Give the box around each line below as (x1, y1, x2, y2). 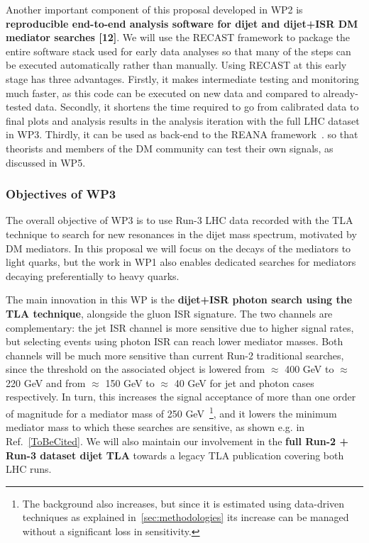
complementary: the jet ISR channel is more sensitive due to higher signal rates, (6, 320, 354, 335)
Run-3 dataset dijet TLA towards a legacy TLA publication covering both (6, 447, 344, 462)
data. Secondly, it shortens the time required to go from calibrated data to (35, 99, 359, 114)
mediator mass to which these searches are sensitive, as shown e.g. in (6, 420, 305, 435)
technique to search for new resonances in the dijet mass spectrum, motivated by (6, 226, 357, 241)
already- (323, 85, 358, 100)
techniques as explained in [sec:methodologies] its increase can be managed (22, 510, 349, 525)
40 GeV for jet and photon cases (174, 375, 314, 390)
